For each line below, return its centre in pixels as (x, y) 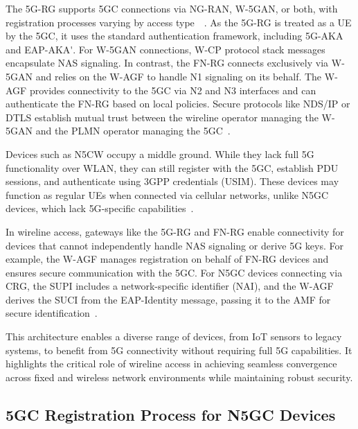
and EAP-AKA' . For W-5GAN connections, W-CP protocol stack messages (165, 49)
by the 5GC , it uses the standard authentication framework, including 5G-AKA (174, 36)
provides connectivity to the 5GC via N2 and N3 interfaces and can (173, 90)
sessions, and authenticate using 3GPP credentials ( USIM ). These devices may (172, 181)
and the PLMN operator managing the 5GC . (133, 131)
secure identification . (52, 313)
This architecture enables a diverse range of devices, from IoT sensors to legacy (174, 336)
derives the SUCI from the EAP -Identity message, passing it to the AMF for (168, 299)
